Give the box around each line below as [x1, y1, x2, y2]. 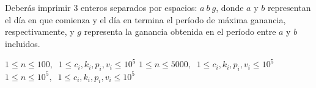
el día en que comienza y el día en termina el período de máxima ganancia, [5, 13, 286, 26]
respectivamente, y [5, 25, 75, 38]
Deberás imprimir [5, 1, 71, 13]
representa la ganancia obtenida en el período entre [84, 25, 276, 38]
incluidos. [5, 37, 40, 50]
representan [267, 1, 311, 13]
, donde [216, 1, 244, 13]
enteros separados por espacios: [81, 1, 197, 13]
